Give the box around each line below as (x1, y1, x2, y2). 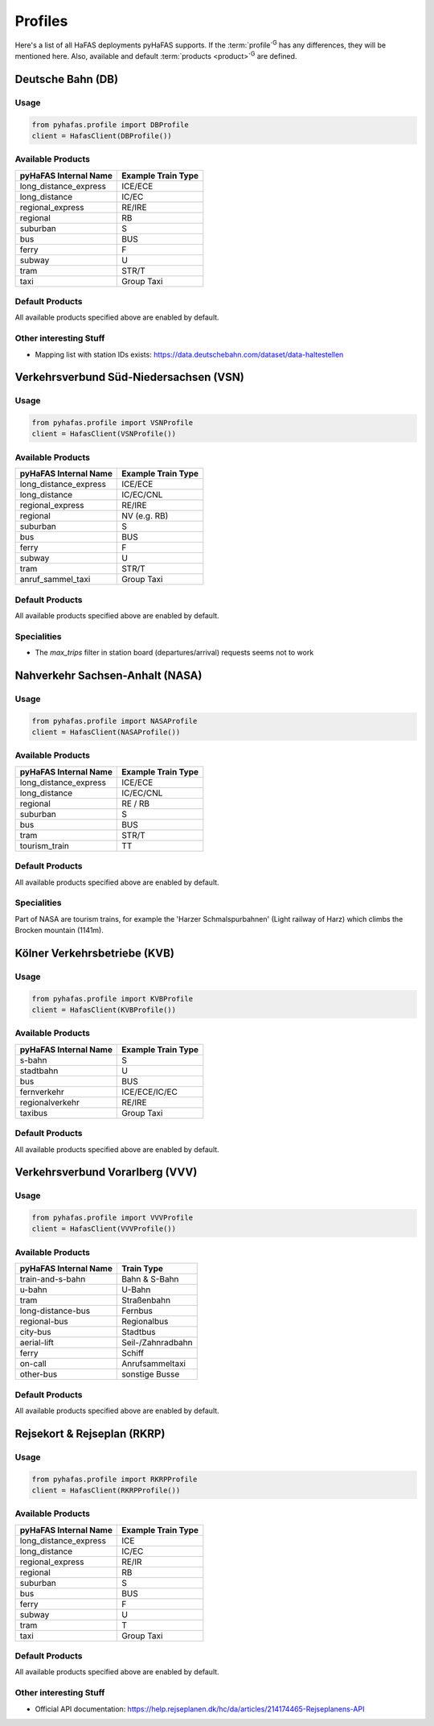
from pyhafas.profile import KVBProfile (31, 994, 193, 1003)
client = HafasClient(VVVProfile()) (31, 1224, 177, 1233)
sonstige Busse (121, 1369, 180, 1380)
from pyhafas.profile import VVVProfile (31, 1213, 193, 1223)
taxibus (19, 1107, 48, 1118)
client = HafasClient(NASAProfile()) (31, 728, 181, 737)
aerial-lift (19, 1337, 54, 1348)
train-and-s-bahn (19, 1274, 86, 1285)
